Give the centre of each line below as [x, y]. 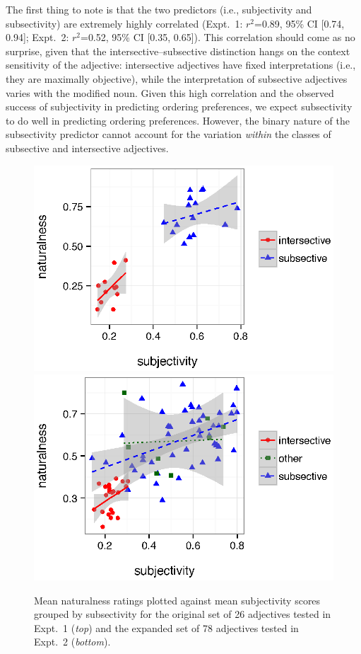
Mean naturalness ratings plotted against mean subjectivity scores [177, 600]
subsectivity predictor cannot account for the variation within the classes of [168, 134]
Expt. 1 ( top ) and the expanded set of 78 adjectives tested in [166, 627]
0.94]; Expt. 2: [37, 37]
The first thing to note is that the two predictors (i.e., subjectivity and [159, 9]
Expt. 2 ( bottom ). [72, 642]
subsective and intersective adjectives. [87, 148]
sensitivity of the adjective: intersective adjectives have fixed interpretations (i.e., [181, 65]
